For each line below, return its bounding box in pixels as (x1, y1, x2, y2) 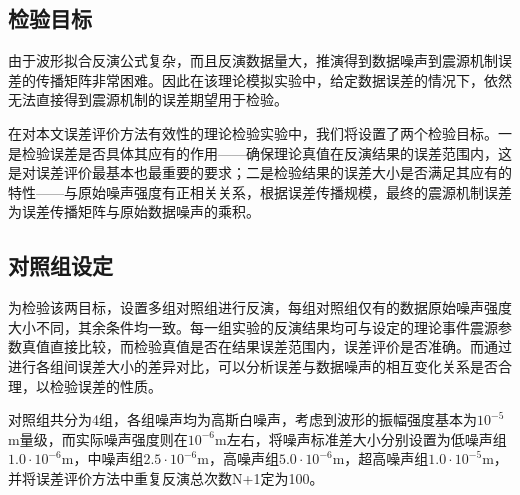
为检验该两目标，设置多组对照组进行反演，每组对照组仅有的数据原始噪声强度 (8, 297, 512, 318)
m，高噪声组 (197, 448, 279, 469)
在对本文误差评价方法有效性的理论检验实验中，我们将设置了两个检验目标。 (8, 122, 498, 143)
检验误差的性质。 (49, 375, 162, 396)
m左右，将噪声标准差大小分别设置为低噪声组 (214, 428, 507, 449)
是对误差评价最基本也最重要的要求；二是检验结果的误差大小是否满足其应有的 (8, 162, 512, 183)
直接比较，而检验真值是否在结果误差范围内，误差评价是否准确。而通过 (49, 336, 512, 357)
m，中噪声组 (61, 448, 144, 469)
